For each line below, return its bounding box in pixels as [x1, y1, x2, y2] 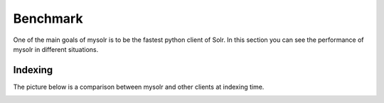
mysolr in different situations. [13, 45, 99, 53]
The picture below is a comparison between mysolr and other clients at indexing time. [13, 82, 265, 91]
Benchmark [13, 11, 83, 26]
